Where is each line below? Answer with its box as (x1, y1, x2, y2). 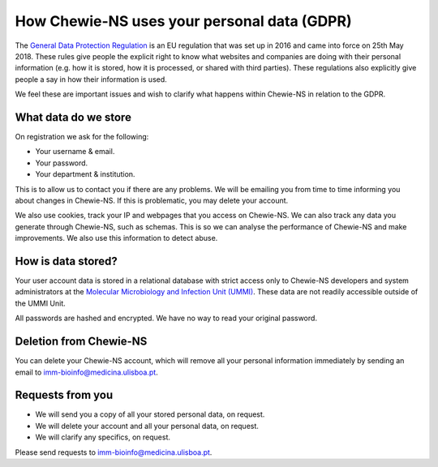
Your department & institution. (35, 169, 135, 179)
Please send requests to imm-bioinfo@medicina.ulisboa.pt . (15, 447, 213, 457)
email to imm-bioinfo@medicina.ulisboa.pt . (15, 367, 158, 377)
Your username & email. (35, 147, 115, 156)
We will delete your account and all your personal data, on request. (35, 421, 260, 431)
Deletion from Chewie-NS (15, 335, 148, 349)
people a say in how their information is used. (15, 74, 168, 84)
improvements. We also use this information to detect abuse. (15, 233, 218, 243)
